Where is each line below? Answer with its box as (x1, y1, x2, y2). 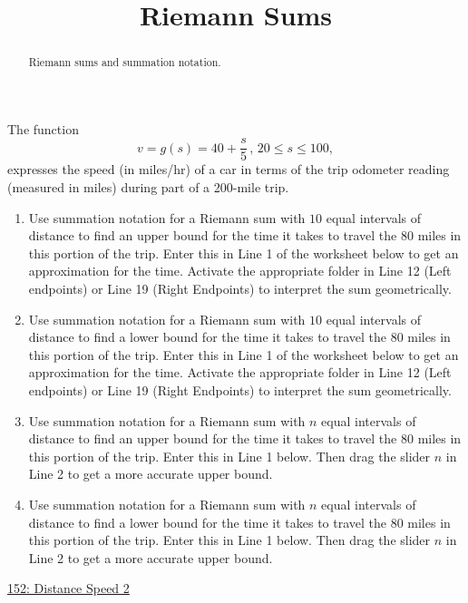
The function (7, 119, 79, 138)
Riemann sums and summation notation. (28, 54, 221, 70)
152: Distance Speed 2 (7, 579, 130, 598)
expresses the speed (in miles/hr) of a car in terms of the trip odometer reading (7, 160, 450, 179)
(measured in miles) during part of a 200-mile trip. (7, 178, 289, 197)
